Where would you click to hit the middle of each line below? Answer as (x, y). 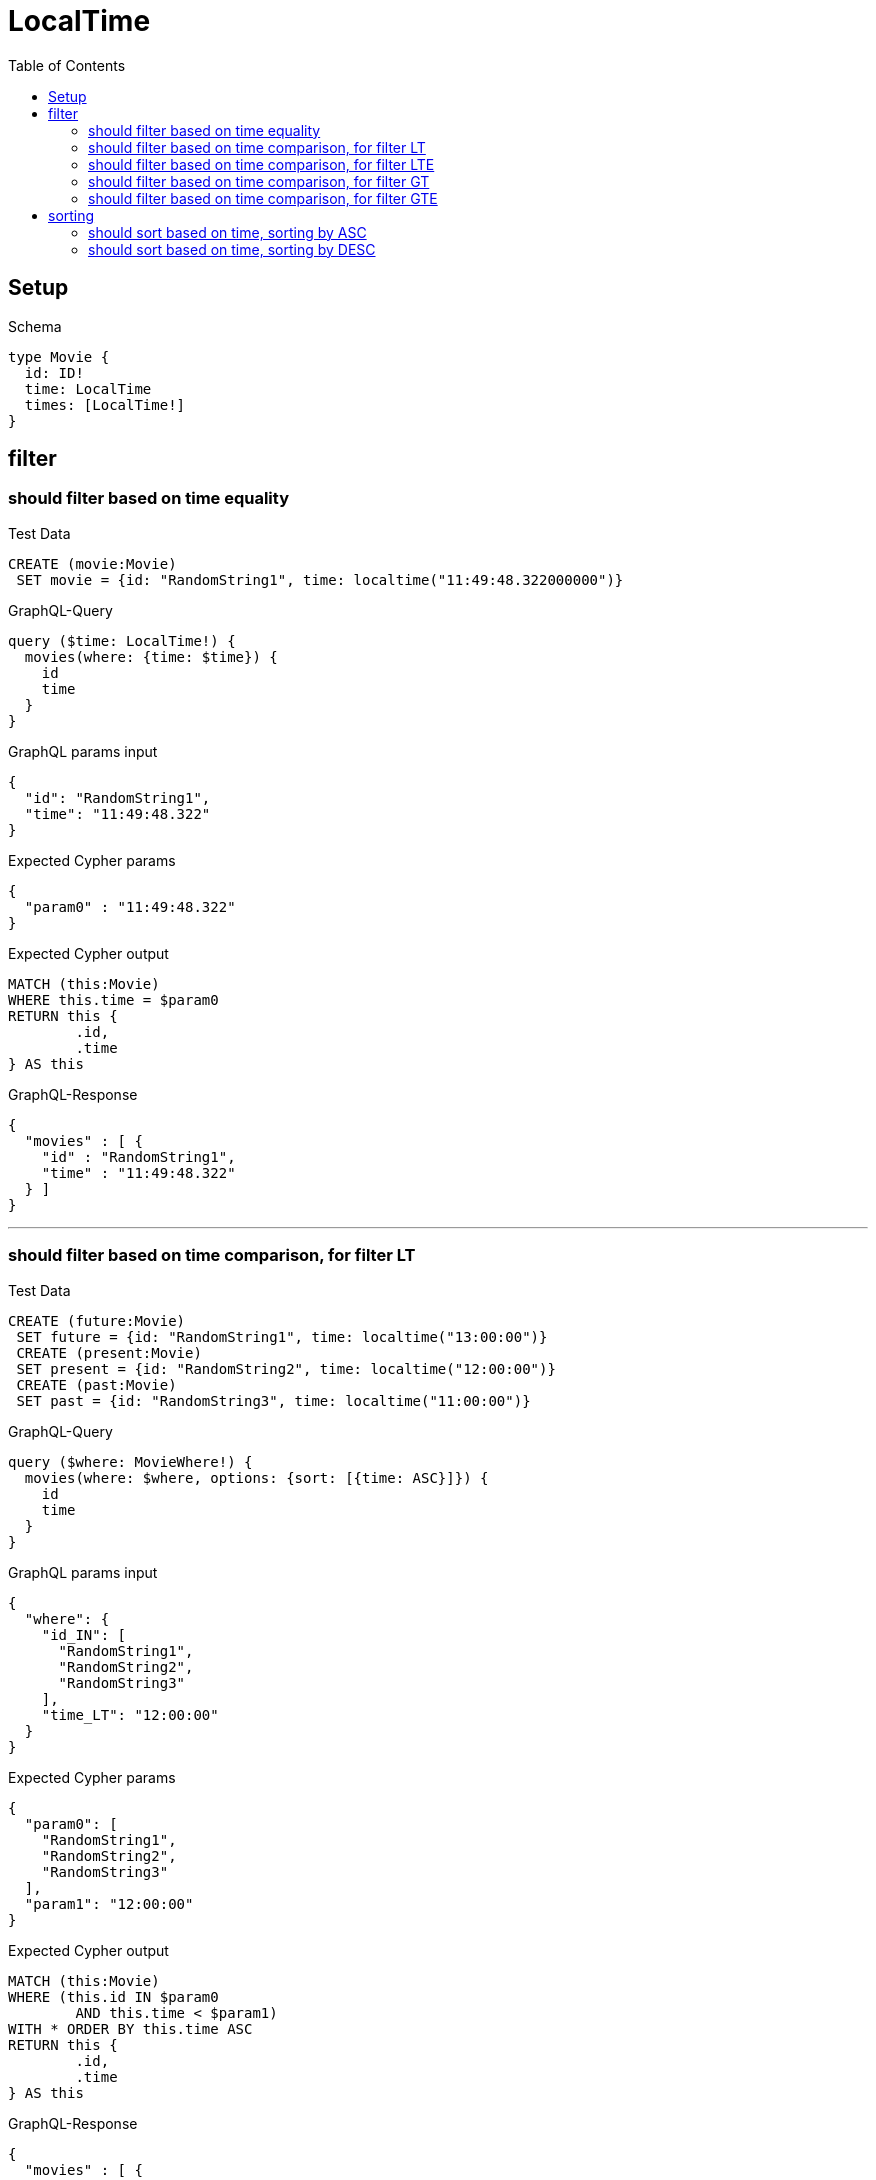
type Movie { (59, 356)
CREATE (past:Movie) (96, 1384)
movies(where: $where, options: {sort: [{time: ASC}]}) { (256, 1477)
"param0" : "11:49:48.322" (130, 906)
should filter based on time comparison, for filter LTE (261, 164)
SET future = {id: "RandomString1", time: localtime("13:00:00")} (282, 1336)
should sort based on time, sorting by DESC (232, 249)
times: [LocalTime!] (105, 404)
